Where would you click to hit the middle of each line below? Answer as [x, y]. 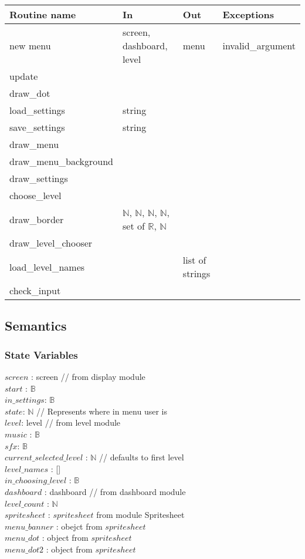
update [24, 76]
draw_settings [39, 178]
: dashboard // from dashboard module [115, 491]
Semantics [36, 326]
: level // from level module [71, 422]
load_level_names [47, 267]
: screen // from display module [88, 376]
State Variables [41, 354]
